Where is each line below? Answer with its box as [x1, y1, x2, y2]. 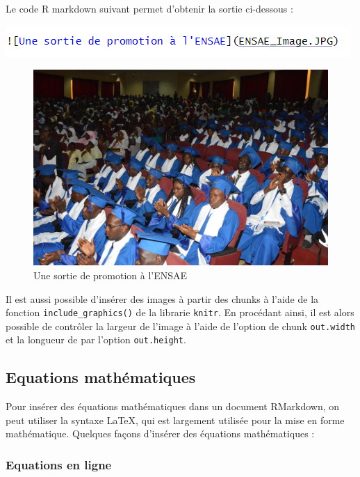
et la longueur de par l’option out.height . [6, 332, 186, 347]
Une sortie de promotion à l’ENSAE [33, 267, 188, 282]
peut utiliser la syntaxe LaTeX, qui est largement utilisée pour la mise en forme [6, 412, 345, 427]
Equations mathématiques [6, 366, 196, 388]
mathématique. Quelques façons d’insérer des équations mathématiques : [6, 426, 315, 441]
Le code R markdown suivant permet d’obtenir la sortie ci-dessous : [6, 1, 293, 15]
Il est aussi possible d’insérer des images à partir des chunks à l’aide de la [6, 291, 319, 306]
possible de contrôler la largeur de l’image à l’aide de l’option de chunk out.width [6, 318, 356, 333]
